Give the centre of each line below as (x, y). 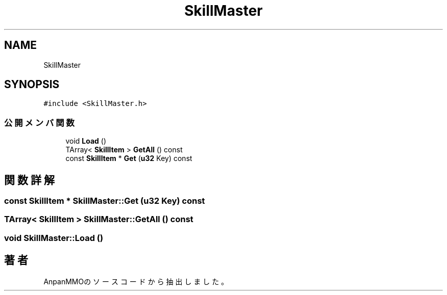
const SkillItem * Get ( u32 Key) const (129, 158)
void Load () (86, 141)
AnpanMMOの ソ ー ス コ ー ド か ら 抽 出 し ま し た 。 (136, 281)
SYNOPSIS (32, 85)
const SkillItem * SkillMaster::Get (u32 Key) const (105, 201)
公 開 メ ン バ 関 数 (39, 123)
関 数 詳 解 (29, 180)
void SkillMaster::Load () (54, 238)
